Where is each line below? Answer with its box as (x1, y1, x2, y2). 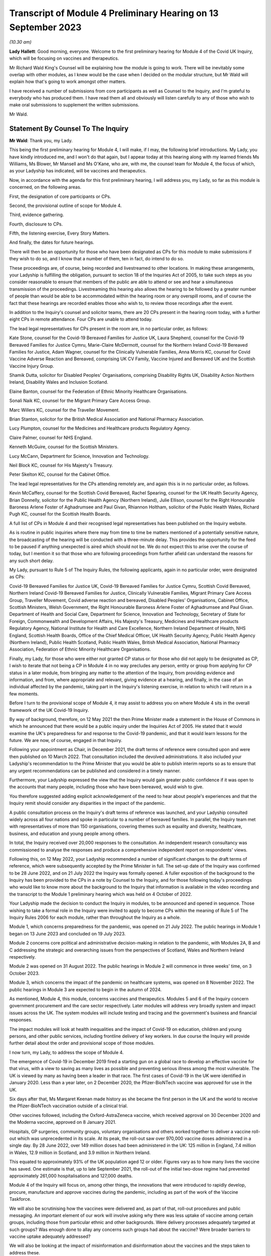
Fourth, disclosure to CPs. (9, 221, 63, 227)
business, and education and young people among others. (9, 830, 130, 836)
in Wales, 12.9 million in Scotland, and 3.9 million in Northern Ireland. (9, 1149, 151, 1156)
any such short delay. (9, 558, 54, 564)
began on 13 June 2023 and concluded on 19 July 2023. (9, 930, 126, 936)
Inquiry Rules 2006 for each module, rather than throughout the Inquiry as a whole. (9, 914, 181, 920)
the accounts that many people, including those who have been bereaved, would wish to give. (9, 784, 204, 790)
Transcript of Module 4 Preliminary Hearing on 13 (9, 8, 219, 19)
